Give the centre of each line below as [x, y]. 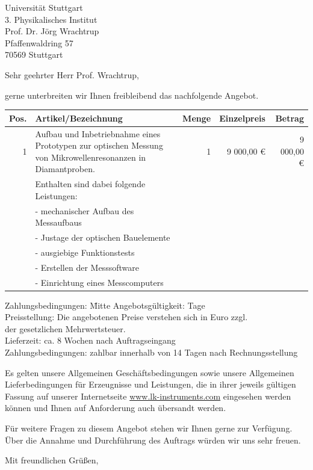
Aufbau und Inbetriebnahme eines [98, 133]
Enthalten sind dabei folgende [90, 184]
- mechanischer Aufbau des [85, 210]
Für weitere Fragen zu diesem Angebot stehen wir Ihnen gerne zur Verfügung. [149, 428]
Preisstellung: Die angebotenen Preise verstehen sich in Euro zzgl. [126, 317]
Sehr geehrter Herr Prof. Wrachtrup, [72, 74]
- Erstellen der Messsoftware [87, 267]
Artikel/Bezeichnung [79, 118]
